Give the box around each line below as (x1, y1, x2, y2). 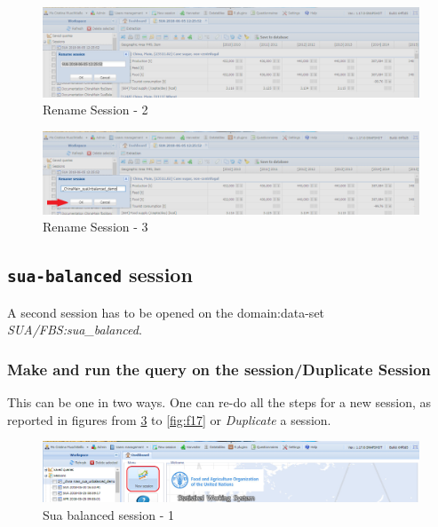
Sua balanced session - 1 (43, 505, 174, 523)
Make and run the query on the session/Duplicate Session (7, 358, 431, 380)
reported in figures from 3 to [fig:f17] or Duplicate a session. (7, 410, 331, 429)
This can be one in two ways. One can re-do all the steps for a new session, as (7, 393, 431, 411)
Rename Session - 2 (43, 100, 148, 119)
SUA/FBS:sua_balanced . (7, 320, 142, 339)
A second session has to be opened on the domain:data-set (7, 303, 325, 321)
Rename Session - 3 (43, 217, 148, 236)
